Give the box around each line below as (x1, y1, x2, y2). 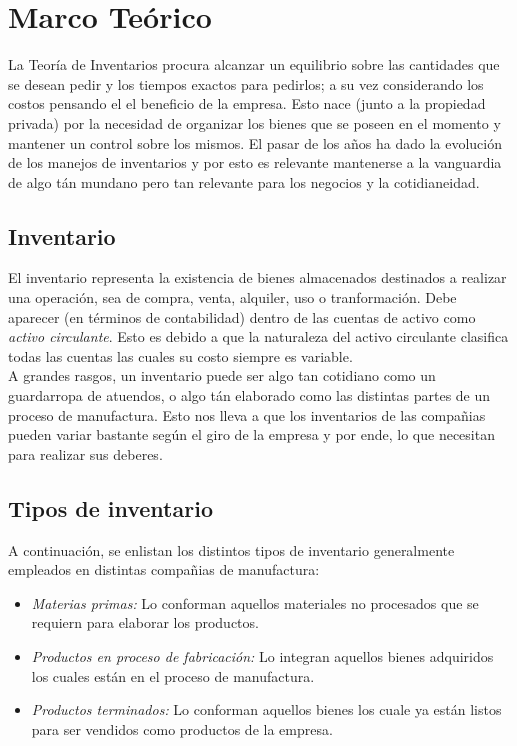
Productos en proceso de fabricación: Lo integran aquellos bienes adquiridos (31, 646, 494, 666)
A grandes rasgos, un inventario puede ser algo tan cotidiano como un (8, 365, 436, 386)
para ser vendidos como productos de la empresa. (31, 718, 333, 739)
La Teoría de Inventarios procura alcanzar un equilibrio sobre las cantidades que (8, 54, 500, 75)
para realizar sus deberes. (8, 443, 163, 464)
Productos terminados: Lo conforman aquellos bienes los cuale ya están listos (31, 699, 502, 720)
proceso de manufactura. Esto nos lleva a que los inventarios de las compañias (8, 404, 486, 425)
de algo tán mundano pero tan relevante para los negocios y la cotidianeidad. (8, 171, 480, 192)
